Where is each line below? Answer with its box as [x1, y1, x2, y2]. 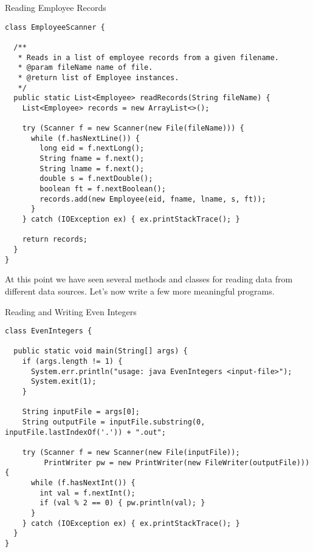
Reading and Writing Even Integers [5, 305, 137, 318]
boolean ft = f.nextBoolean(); [40, 185, 166, 194]
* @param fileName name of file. [18, 63, 153, 72]
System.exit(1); [30, 377, 97, 386]
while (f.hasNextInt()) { [30, 478, 136, 487]
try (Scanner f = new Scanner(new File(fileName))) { [22, 124, 244, 133]
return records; [22, 235, 88, 244]
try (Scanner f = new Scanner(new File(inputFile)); [22, 448, 240, 457]
